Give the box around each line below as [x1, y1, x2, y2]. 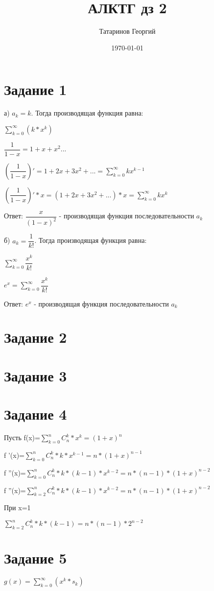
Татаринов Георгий [99, 26, 156, 36]
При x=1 [4, 502, 31, 513]
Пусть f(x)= [4, 432, 40, 443]
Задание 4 [4, 404, 67, 424]
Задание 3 [4, 365, 67, 385]
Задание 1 [4, 79, 67, 99]
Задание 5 [4, 548, 67, 568]
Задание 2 [4, 327, 67, 347]
